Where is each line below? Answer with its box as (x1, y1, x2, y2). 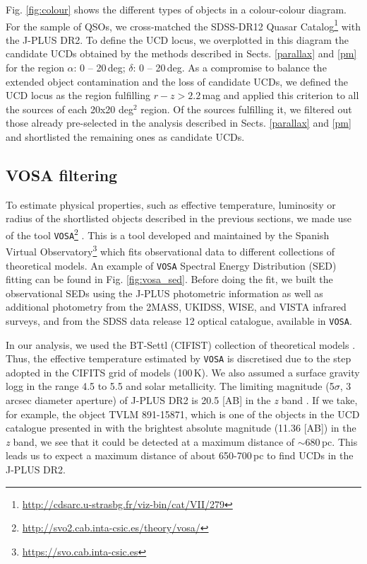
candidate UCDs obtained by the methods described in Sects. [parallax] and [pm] (6, 46, 357, 61)
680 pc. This (305, 434, 358, 449)
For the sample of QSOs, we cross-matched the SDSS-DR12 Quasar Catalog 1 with (6, 16, 361, 33)
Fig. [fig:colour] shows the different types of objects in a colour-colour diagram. (6, 2, 347, 16)
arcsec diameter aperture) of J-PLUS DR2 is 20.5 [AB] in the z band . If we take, (6, 393, 358, 408)
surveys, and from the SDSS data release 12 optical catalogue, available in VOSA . (6, 313, 352, 328)
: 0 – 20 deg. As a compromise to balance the (133, 60, 327, 75)
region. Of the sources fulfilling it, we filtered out (140, 101, 352, 116)
